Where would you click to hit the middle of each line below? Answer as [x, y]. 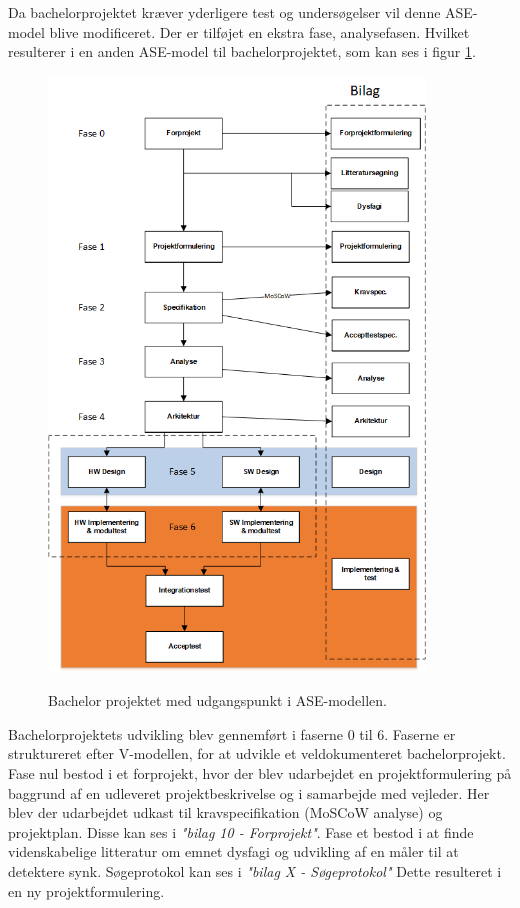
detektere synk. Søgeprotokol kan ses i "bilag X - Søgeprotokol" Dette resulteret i [255, 870]
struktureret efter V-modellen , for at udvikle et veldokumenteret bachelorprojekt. [257, 753]
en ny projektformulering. [86, 890]
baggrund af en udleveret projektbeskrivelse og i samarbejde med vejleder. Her [249, 792]
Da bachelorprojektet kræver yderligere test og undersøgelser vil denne [224, 12]
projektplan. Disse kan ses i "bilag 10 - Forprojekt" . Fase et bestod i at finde [241, 831]
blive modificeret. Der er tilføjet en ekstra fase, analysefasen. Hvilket [259, 31]
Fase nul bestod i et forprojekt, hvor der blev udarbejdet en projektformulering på [260, 773]
